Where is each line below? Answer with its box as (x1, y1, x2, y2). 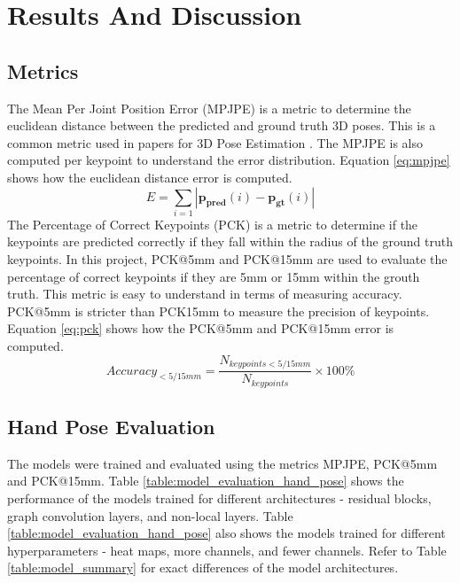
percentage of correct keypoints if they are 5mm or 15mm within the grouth (7, 267, 420, 285)
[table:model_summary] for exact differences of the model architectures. (7, 558, 399, 577)
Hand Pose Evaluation (7, 412, 215, 439)
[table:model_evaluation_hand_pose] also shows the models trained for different (7, 524, 446, 542)
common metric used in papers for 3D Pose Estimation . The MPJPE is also (7, 133, 423, 152)
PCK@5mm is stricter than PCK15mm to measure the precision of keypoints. (7, 301, 430, 320)
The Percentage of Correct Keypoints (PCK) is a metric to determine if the (7, 214, 418, 233)
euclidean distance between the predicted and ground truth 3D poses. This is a (7, 116, 436, 135)
